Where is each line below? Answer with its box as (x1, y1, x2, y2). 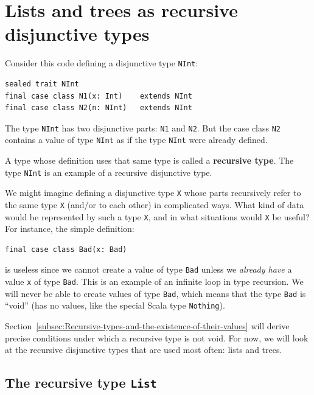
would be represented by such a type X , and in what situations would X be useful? (5, 210, 310, 223)
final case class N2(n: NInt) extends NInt (5, 103, 192, 113)
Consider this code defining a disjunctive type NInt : (5, 57, 198, 69)
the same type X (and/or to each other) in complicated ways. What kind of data (5, 198, 304, 211)
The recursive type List (5, 373, 157, 392)
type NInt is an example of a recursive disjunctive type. (5, 166, 212, 178)
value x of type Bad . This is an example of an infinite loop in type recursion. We (5, 275, 304, 288)
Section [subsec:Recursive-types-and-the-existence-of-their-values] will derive (5, 320, 290, 332)
